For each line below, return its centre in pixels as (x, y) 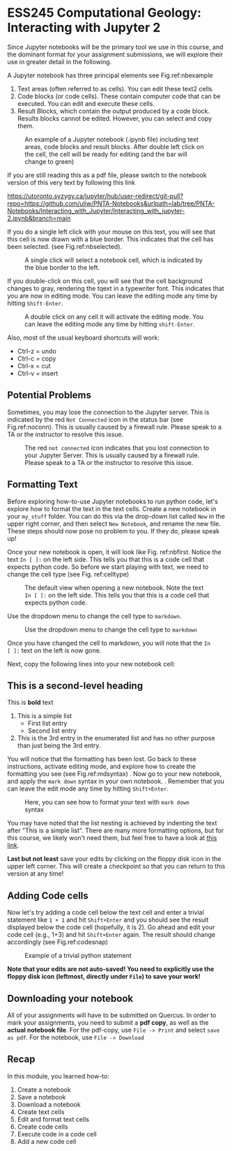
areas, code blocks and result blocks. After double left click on (114, 146)
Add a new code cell (47, 1141)
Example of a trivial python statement (78, 956)
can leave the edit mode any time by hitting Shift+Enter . (88, 788)
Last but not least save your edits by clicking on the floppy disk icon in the (114, 859)
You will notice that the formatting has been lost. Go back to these (102, 759)
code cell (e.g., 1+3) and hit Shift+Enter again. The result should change (111, 935)
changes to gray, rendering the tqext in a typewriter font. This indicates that (116, 288)
